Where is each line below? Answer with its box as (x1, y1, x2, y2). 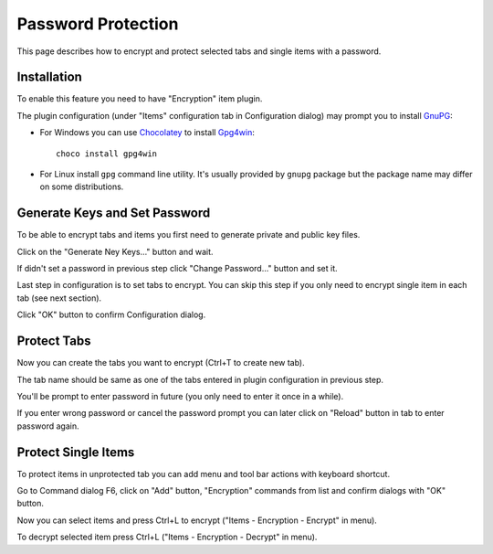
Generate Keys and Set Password (16, 206, 211, 221)
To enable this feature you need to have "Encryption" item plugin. (16, 93, 263, 104)
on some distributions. (39, 181, 124, 192)
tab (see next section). (16, 293, 102, 304)
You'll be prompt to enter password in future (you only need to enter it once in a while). (16, 390, 344, 401)
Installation (16, 69, 82, 85)
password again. (16, 421, 79, 431)
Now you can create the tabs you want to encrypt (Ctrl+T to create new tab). (16, 357, 305, 368)
